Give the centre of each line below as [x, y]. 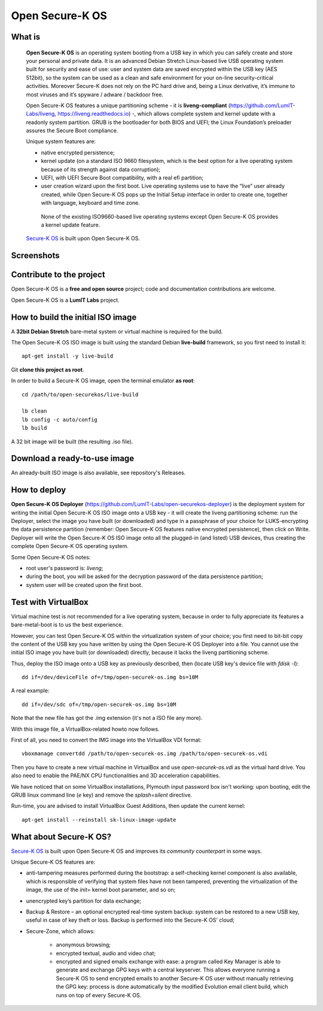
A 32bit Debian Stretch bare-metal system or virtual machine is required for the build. [117, 331]
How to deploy [39, 490]
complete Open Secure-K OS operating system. [70, 546]
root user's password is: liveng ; [65, 568]
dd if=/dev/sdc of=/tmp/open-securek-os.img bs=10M [99, 704]
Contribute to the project [58, 275]
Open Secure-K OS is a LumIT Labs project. [65, 300]
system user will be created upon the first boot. [84, 585]
